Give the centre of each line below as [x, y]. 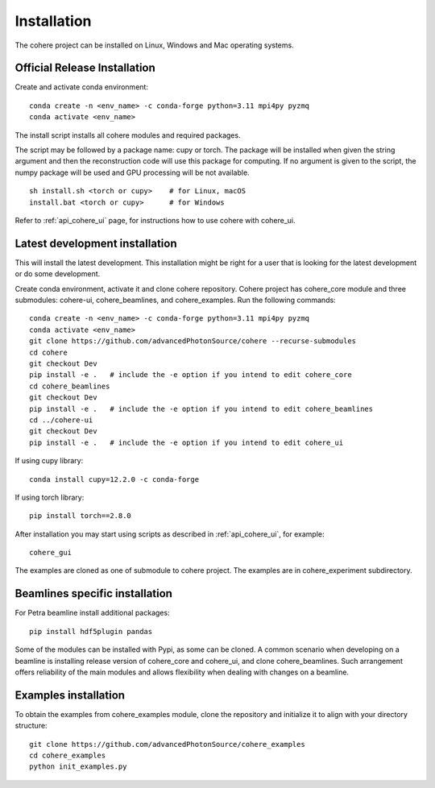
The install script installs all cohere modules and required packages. [128, 135]
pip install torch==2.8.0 [81, 516]
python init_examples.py [78, 767]
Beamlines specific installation [94, 593]
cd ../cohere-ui [61, 420]
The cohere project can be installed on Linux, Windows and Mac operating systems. [154, 45]
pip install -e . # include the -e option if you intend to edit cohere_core [191, 375]
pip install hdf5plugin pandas [91, 631]
